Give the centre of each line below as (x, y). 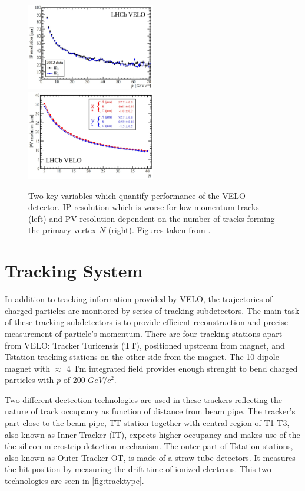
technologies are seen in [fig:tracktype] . (74, 481)
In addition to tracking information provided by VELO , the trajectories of (139, 299)
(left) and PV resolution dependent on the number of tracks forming (152, 218)
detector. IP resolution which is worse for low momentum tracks (144, 207)
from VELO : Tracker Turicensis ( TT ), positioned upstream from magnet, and (145, 345)
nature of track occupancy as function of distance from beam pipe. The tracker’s (150, 411)
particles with (29, 380)
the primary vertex (62, 230)
